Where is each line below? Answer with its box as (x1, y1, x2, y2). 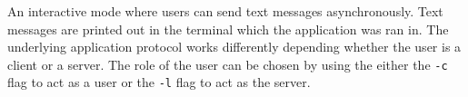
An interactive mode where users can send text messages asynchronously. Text (7, 2, 443, 20)
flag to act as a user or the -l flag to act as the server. (7, 73, 311, 92)
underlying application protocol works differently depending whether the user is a (7, 37, 462, 56)
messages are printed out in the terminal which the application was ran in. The (7, 19, 449, 38)
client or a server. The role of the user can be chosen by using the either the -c (7, 54, 448, 73)
